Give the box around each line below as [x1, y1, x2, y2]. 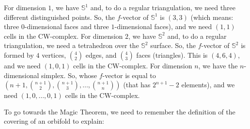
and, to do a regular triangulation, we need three [90, 2, 235, 12]
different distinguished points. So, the [4, 12, 115, 22]
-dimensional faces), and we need [114, 21, 212, 32]
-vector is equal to [102, 70, 156, 80]
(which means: [190, 12, 234, 22]
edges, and [85, 49, 117, 60]
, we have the [198, 60, 238, 70]
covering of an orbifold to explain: [4, 116, 105, 126]
